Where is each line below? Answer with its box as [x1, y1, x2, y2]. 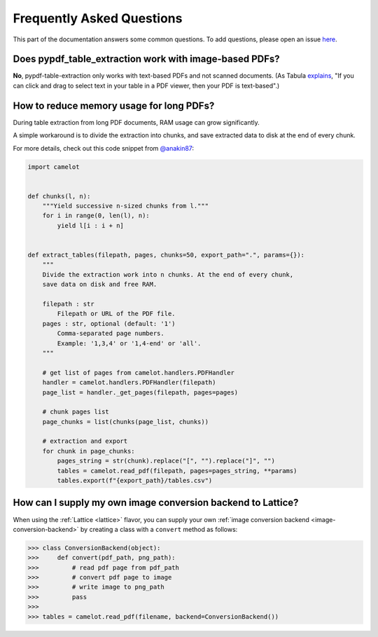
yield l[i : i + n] [57, 221, 124, 229]
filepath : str [42, 300, 94, 308]
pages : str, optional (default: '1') [42, 320, 176, 327]
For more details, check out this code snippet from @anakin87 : [13, 144, 195, 152]
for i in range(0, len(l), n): [42, 212, 150, 220]
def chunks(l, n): [27, 192, 91, 200]
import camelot [27, 163, 80, 171]
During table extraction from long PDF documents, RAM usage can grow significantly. [13, 118, 260, 126]
